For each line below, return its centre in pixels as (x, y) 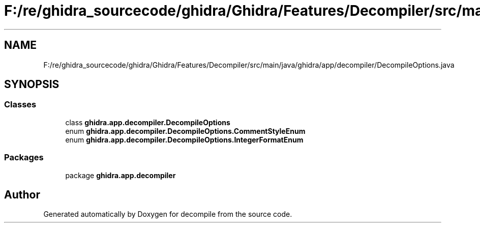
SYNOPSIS (32, 84)
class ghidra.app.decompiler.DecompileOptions (148, 122)
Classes (20, 105)
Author (22, 194)
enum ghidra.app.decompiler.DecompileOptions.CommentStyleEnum (185, 131)
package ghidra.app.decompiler (121, 175)
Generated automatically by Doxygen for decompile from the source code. (168, 214)
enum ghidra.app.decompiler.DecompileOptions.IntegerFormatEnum (184, 139)
